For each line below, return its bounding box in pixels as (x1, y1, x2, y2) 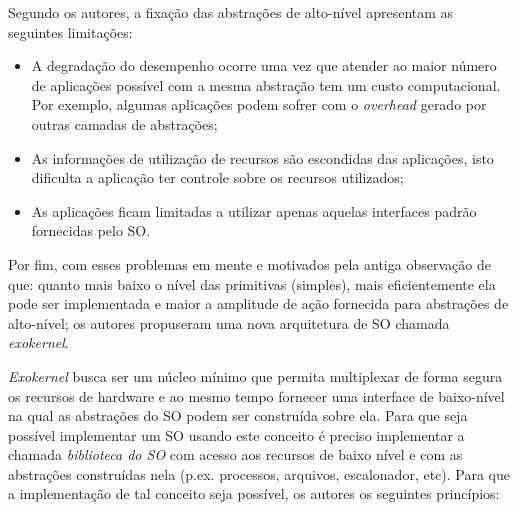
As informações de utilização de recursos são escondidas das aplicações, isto (31, 147, 494, 168)
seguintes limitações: (8, 21, 133, 42)
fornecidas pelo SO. (31, 220, 151, 241)
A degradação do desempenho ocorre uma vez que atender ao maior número (31, 55, 497, 76)
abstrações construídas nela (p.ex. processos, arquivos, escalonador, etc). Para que (8, 463, 510, 484)
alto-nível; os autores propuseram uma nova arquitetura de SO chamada (8, 312, 450, 333)
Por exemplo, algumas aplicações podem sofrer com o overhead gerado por (31, 94, 487, 115)
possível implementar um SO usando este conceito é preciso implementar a (8, 424, 465, 445)
